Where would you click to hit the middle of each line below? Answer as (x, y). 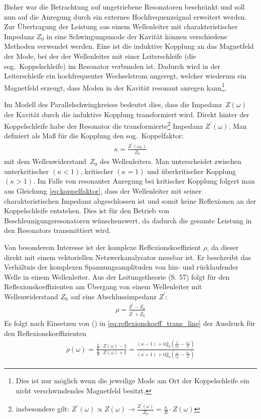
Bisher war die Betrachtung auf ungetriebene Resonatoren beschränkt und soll (124, 7)
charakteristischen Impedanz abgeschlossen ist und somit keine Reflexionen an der (130, 200)
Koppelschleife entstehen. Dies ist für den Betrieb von (87, 211)
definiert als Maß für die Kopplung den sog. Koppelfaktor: (94, 136)
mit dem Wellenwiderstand (45, 161)
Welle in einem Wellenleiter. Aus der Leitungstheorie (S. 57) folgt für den (117, 276)
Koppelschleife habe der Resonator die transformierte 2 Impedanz (104, 125)
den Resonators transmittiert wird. (57, 230)
